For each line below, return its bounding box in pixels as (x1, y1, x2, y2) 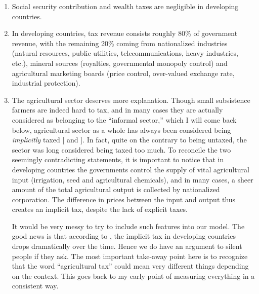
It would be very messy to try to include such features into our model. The (12, 220, 245, 231)
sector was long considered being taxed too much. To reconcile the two (12, 144, 231, 155)
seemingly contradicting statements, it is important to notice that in (12, 154, 224, 165)
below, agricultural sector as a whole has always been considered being (12, 124, 231, 135)
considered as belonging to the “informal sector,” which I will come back (12, 114, 237, 125)
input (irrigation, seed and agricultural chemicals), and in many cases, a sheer (12, 174, 253, 185)
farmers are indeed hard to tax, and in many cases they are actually (12, 104, 223, 115)
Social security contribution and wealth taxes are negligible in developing (12, 1, 239, 11)
